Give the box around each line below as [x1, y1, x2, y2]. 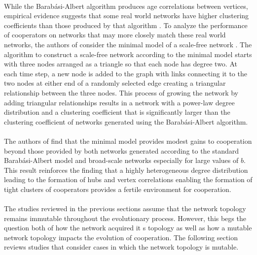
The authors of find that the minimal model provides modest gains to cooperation [4, 135, 252, 146]
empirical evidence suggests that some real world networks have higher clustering [4, 10, 249, 21]
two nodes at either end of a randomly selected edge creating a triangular [4, 78, 226, 88]
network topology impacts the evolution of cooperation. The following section [4, 232, 238, 242]
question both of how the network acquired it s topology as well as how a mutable [4, 223, 252, 233]
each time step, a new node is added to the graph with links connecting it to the [4, 68, 247, 78]
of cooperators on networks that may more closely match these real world [4, 30, 226, 40]
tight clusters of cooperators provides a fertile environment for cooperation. [4, 184, 231, 194]
